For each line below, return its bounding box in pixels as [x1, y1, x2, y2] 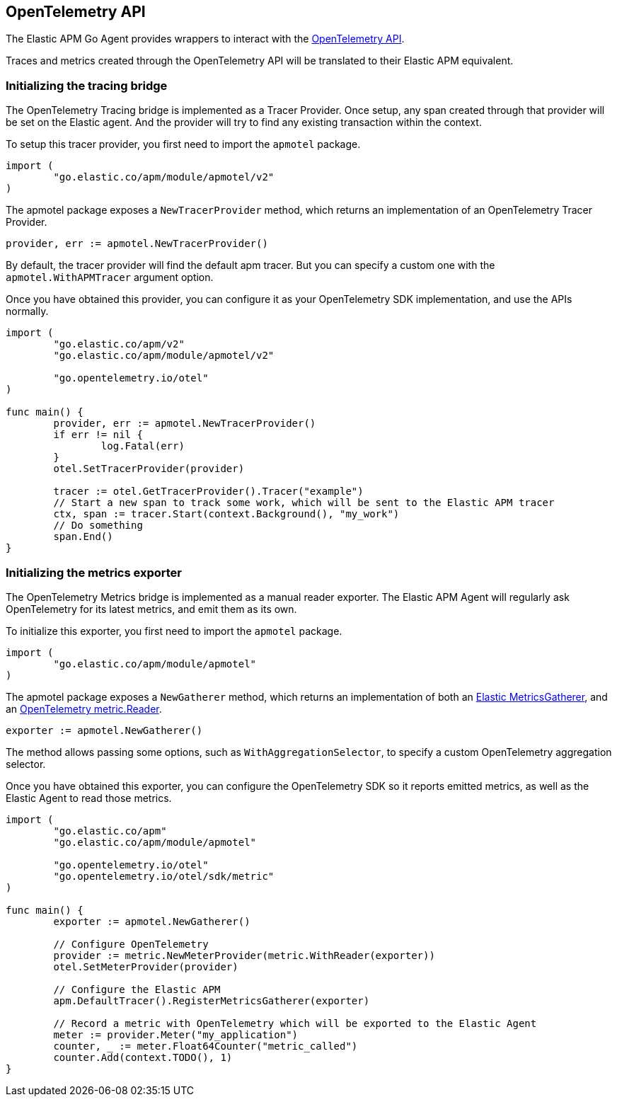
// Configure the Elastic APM [53, 983, 221, 995]
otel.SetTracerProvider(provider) [53, 463, 245, 475]
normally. [6, 305, 49, 318]
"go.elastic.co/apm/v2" [53, 338, 185, 350]
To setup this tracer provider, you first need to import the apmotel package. [6, 138, 361, 151]
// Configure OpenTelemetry [53, 938, 209, 950]
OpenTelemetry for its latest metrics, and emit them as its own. [6, 602, 297, 615]
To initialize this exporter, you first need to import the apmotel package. [6, 624, 342, 637]
